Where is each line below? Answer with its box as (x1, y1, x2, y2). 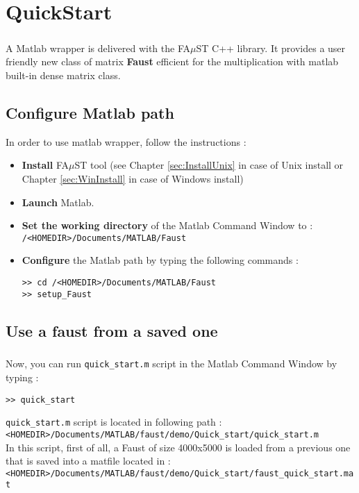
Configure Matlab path (6, 101, 174, 123)
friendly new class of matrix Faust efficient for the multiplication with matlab (6, 54, 339, 69)
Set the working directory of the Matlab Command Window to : (22, 218, 313, 233)
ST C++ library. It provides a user (196, 40, 346, 55)
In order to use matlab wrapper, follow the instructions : (6, 134, 247, 149)
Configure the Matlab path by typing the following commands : (22, 253, 299, 267)
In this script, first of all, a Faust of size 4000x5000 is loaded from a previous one (6, 440, 351, 454)
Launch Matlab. (22, 194, 94, 209)
